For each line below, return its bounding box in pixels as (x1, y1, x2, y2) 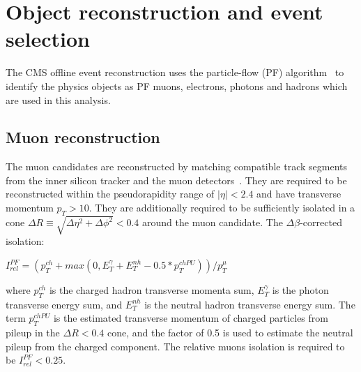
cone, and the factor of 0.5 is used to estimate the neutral (107, 325, 353, 340)
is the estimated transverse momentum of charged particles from (53, 311, 328, 325)
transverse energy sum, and (6, 297, 123, 311)
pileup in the (6, 325, 60, 340)
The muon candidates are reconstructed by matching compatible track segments (6, 159, 348, 174)
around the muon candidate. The (142, 215, 283, 230)
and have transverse (256, 186, 341, 201)
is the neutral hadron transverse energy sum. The (144, 297, 355, 311)
